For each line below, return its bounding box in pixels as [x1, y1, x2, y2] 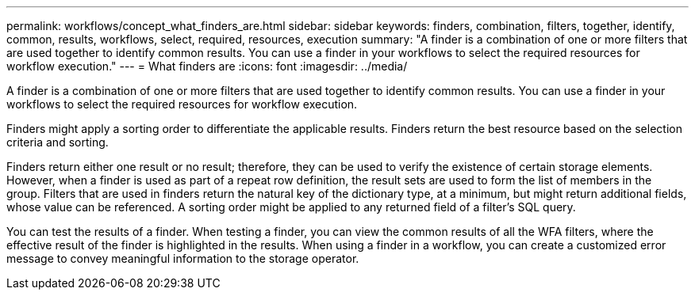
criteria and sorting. [6, 135, 109, 149]
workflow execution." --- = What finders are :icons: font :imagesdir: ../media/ [6, 59, 408, 73]
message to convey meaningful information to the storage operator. [6, 252, 359, 265]
